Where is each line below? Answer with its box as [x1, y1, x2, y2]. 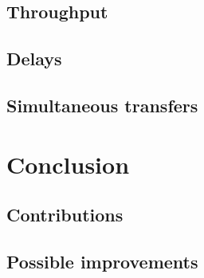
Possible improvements [6, 249, 198, 273]
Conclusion [6, 147, 130, 180]
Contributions [6, 202, 124, 227]
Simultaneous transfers [6, 92, 198, 117]
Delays [6, 46, 62, 71]
